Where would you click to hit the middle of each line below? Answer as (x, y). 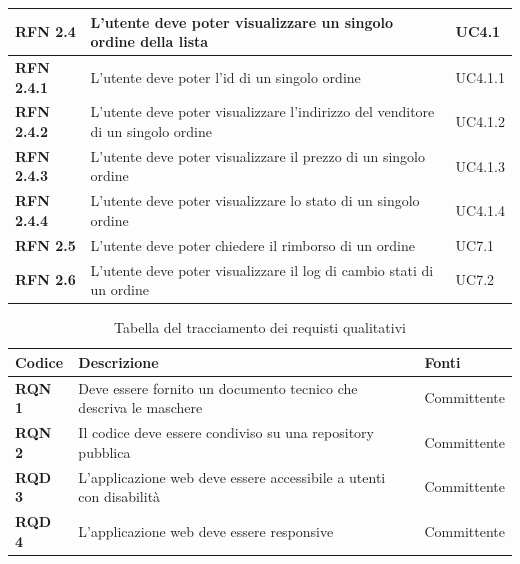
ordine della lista (149, 41)
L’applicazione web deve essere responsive (206, 530)
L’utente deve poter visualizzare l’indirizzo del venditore (262, 111)
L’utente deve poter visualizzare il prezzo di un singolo (258, 155)
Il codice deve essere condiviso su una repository (226, 432)
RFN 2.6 (45, 279)
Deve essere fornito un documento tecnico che (218, 387)
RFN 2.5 (45, 244)
